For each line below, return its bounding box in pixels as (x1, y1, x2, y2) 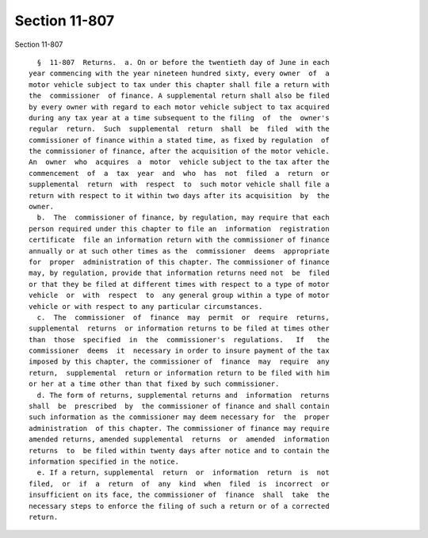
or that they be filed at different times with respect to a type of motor (29, 280, 330, 288)
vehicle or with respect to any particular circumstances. (29, 302, 263, 311)
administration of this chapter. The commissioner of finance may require (29, 424, 330, 433)
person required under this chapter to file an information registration (29, 224, 330, 233)
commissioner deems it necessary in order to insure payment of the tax (29, 346, 330, 356)
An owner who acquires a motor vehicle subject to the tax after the (29, 158, 330, 166)
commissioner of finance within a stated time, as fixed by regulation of (29, 135, 330, 144)
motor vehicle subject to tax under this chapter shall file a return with (29, 80, 330, 89)
